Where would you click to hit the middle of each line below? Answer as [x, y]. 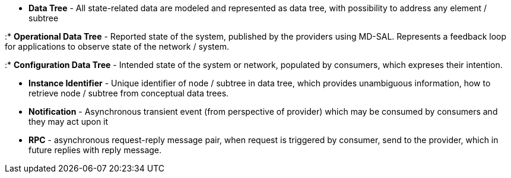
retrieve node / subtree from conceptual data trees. [129, 93]
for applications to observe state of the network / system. [117, 46]
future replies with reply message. [95, 150]
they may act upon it [69, 122]
